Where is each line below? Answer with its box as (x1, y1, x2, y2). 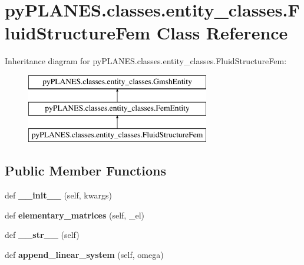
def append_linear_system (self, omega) (5, 248, 164, 260)
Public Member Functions (5, 161, 166, 180)
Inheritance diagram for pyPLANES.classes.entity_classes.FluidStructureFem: (5, 55, 287, 67)
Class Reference (156, 21, 288, 45)
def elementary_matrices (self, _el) (5, 208, 144, 221)
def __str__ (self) (5, 228, 80, 241)
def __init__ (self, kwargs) (5, 189, 112, 201)
